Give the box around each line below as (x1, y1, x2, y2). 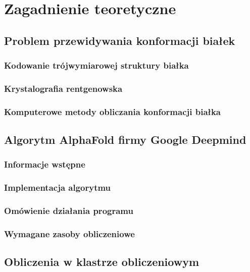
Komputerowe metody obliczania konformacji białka (4, 105, 221, 118)
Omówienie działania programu (4, 204, 133, 217)
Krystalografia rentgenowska (4, 82, 123, 94)
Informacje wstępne (4, 158, 85, 171)
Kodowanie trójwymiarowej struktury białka (4, 59, 189, 72)
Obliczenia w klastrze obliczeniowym (4, 254, 199, 269)
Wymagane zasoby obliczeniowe (4, 227, 135, 240)
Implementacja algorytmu (4, 181, 111, 194)
